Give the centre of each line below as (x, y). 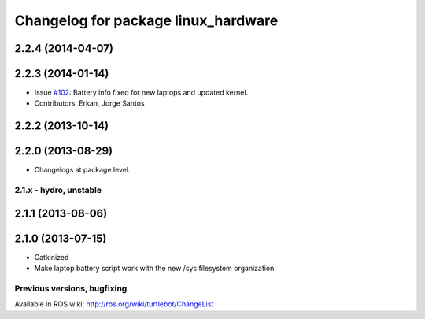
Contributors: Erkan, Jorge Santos (89, 103)
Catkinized (52, 257)
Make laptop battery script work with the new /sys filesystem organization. (155, 269)
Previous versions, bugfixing (71, 289)
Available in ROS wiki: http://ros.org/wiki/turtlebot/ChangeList (114, 304)
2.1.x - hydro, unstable (58, 191)
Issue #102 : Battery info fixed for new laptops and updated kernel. (141, 93)
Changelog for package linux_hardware (146, 20)
